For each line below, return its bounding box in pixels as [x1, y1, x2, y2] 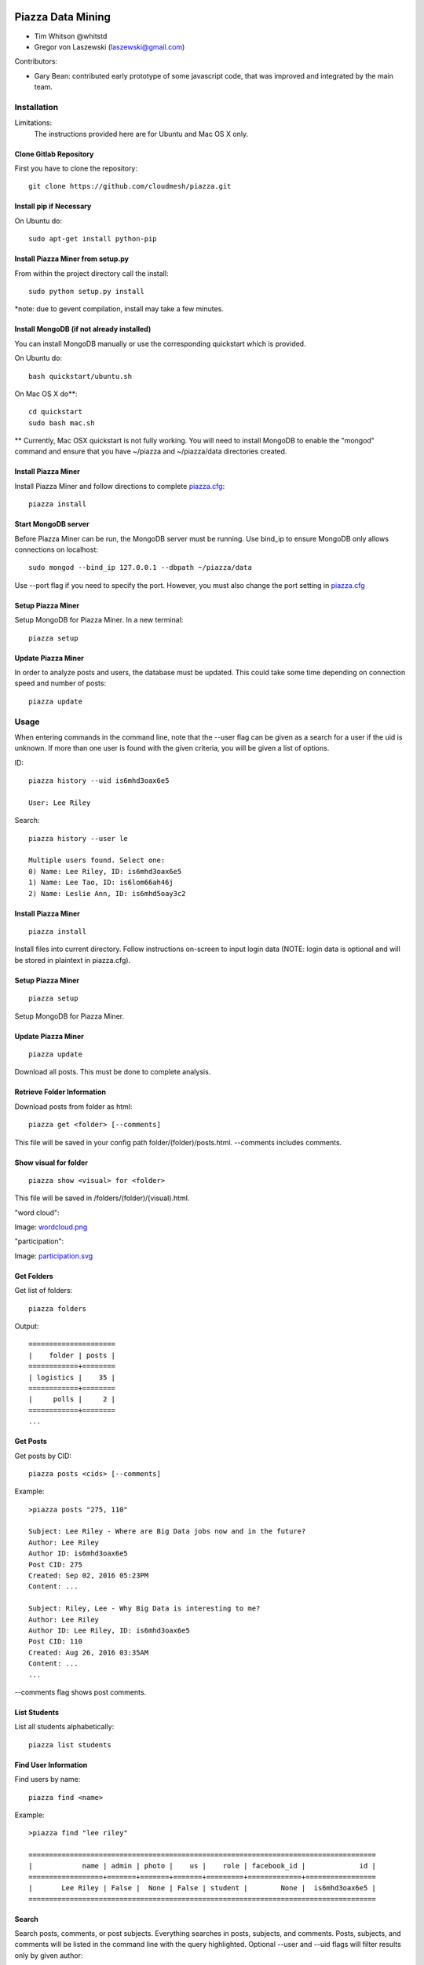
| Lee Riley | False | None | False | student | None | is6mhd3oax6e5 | [28, 1883, 377, 1893]
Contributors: [14, 57, 58, 66]
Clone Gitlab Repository [14, 149, 94, 159]
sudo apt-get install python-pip [28, 234, 157, 244]
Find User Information [14, 1760, 88, 1769]
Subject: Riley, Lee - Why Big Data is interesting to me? [28, 1604, 261, 1613]
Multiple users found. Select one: [28, 856, 166, 865]
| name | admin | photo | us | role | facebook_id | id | [28, 1861, 377, 1871]
